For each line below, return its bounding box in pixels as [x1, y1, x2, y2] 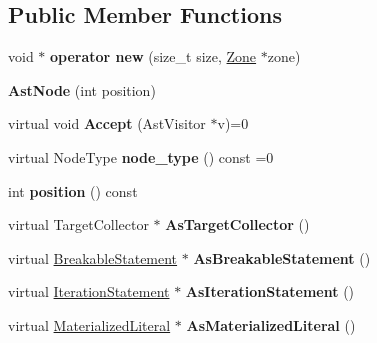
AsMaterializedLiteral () [186, 314, 356, 335]
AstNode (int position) [8, 79, 156, 100]
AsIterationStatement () [185, 281, 355, 302]
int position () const [8, 180, 138, 201]
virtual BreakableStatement [8, 247, 178, 268]
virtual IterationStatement [8, 281, 170, 302]
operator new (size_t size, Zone [50, 46, 257, 67]
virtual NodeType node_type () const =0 [8, 146, 274, 167]
